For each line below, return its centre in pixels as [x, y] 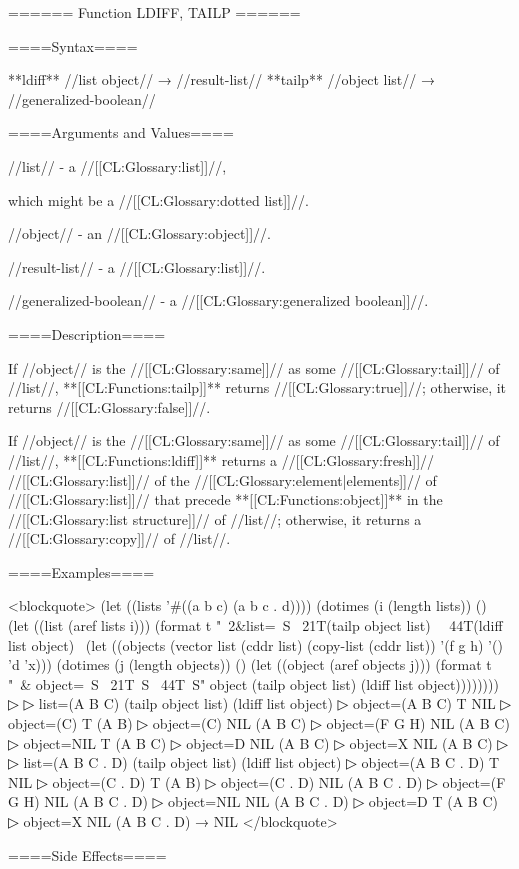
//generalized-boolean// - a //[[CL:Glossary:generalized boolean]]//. [218, 300]
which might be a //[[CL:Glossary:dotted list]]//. [158, 199]
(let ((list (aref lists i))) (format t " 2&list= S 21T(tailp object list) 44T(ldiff [255, 625]
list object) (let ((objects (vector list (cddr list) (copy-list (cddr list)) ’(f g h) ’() [255, 644]
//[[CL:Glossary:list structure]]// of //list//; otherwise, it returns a [215, 518]
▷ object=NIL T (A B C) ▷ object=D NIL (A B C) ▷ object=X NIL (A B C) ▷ [258, 742]
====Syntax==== [73, 45]
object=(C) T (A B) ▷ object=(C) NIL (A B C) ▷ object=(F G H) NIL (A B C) [259, 723]
